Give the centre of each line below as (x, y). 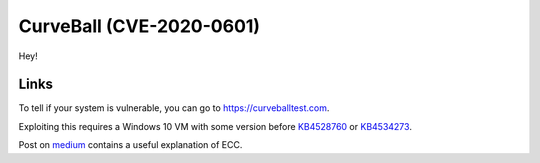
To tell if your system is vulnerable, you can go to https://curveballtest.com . (174, 108)
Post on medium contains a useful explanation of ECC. (130, 145)
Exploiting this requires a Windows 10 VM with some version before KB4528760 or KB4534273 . (215, 126)
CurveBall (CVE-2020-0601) (139, 26)
